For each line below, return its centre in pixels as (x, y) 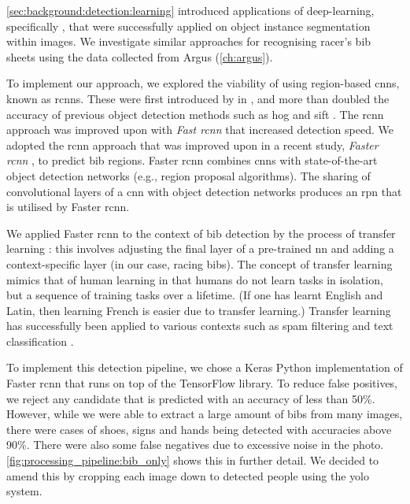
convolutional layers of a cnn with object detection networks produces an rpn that (204, 191)
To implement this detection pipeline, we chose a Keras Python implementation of (205, 367)
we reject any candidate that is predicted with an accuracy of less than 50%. (191, 398)
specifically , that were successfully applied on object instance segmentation (188, 26)
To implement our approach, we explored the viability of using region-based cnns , (203, 83)
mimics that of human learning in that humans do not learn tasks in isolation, (195, 279)
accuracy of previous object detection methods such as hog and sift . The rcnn (195, 114)
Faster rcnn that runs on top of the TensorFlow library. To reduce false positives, (202, 383)
